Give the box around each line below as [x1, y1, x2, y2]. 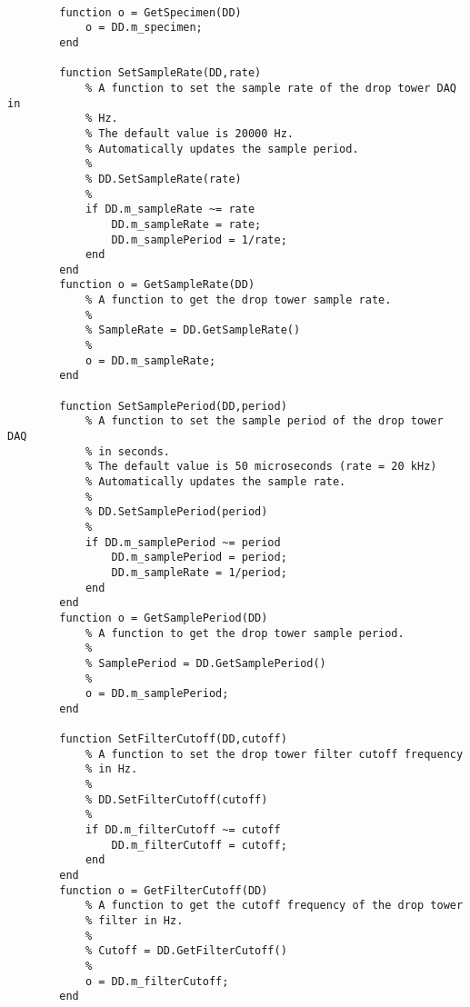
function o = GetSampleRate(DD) [59, 278, 255, 292]
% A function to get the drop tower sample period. [85, 626, 405, 640]
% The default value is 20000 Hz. [85, 126, 294, 140]
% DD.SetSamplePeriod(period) [85, 505, 268, 519]
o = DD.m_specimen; [85, 21, 203, 35]
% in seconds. [85, 444, 170, 458]
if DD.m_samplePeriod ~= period [85, 535, 281, 549]
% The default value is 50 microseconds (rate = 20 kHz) [85, 460, 437, 474]
